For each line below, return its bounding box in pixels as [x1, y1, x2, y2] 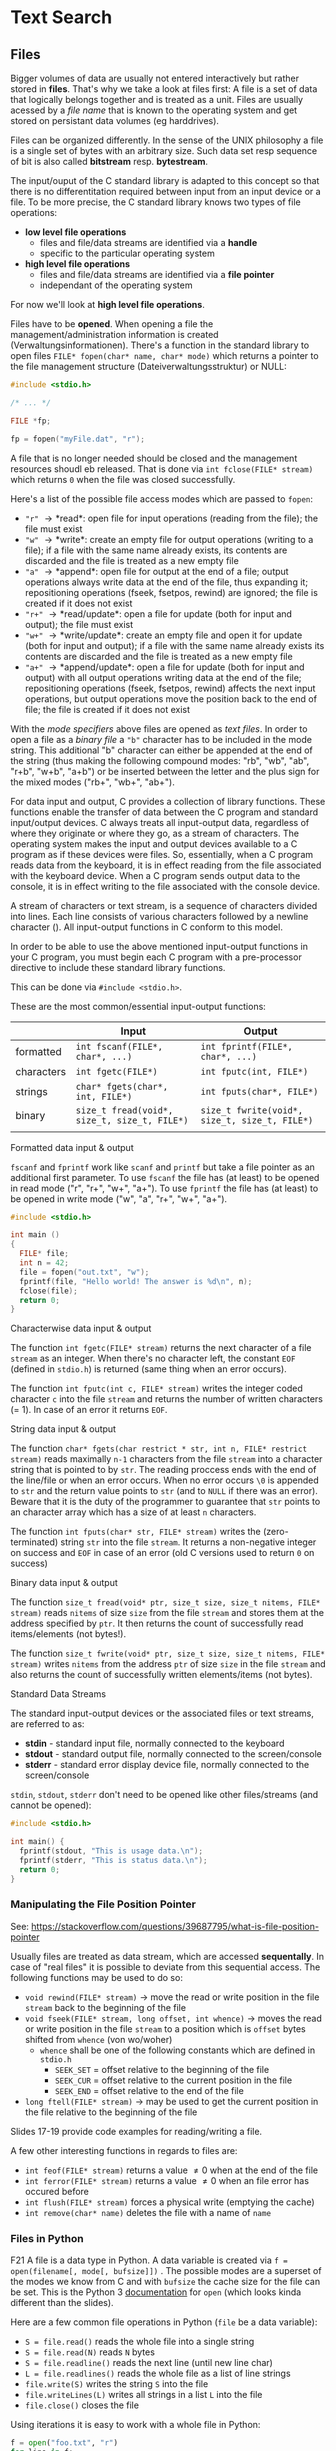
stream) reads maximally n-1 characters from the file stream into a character [10, 1453, 323, 1465]
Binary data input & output [10, 1577, 118, 1589]
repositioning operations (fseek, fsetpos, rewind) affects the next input [24, 682, 316, 694]
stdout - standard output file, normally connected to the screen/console [24, 1748, 323, 1760]
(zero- [263, 1526, 289, 1538]
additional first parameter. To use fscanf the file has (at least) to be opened [10, 1171, 320, 1183]
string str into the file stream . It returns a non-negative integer [60, 1536, 317, 1548]
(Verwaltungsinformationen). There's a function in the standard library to [10, 339, 310, 351]
